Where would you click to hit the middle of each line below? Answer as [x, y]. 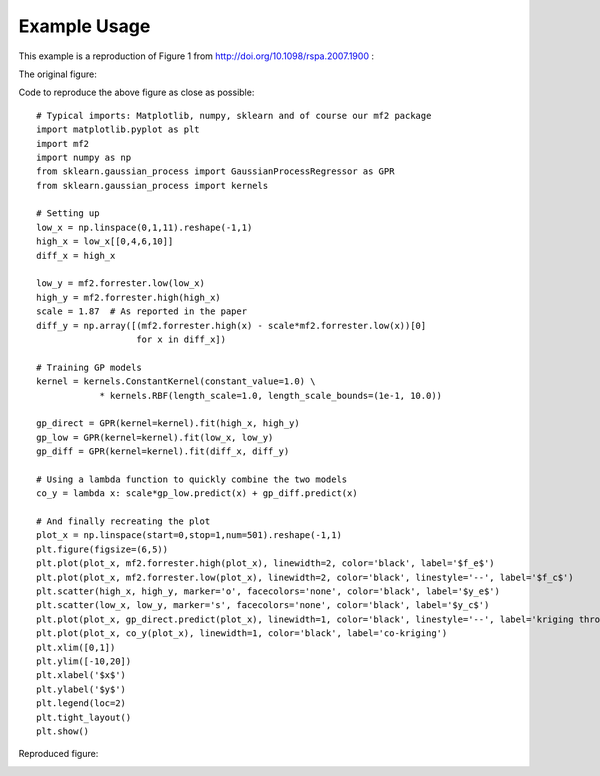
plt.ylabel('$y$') [81, 689]
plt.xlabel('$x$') [81, 675]
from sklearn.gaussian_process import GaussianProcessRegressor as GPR [215, 171]
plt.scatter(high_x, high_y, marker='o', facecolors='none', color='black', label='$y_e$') [268, 591]
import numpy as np [84, 157]
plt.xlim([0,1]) [76, 647]
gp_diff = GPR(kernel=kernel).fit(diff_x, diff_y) [163, 451]
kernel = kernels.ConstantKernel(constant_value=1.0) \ [176, 381]
